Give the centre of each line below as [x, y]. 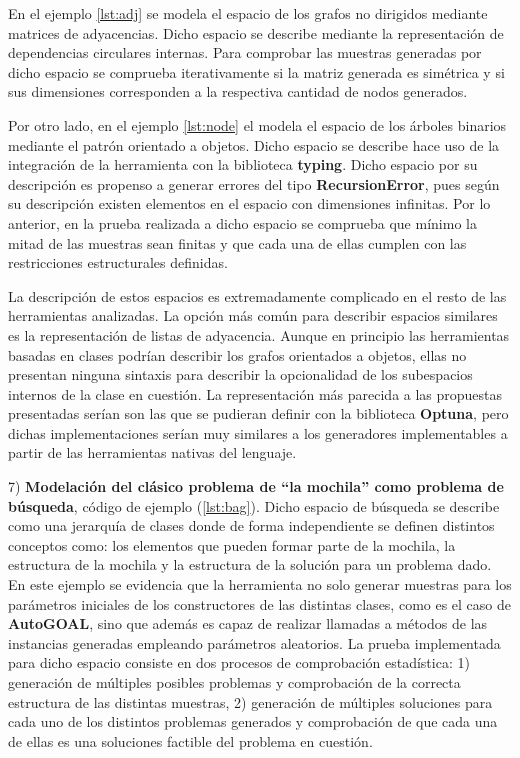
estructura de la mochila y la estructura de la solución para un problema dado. [250, 564]
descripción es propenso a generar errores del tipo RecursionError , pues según [254, 183]
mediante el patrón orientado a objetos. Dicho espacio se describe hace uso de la [254, 144]
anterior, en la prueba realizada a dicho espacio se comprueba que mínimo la [242, 222]
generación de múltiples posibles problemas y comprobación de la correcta [234, 682]
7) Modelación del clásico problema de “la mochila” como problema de [256, 486]
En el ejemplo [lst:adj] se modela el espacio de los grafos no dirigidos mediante [248, 13]
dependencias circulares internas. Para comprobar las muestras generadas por [245, 52]
